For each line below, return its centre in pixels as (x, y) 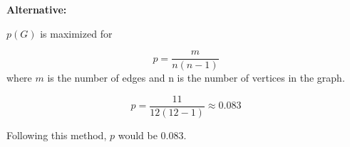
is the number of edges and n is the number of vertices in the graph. (196, 78)
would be (138, 135)
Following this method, (57, 135)
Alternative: (37, 9)
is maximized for (76, 33)
